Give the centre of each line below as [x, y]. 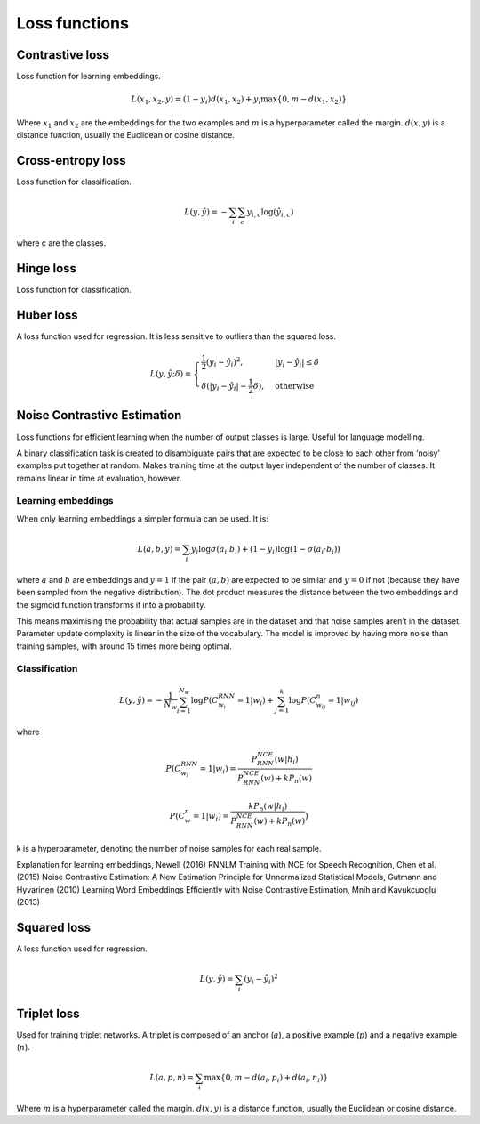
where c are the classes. [61, 243]
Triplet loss [48, 1013]
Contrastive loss [63, 55]
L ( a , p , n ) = [172, 1078]
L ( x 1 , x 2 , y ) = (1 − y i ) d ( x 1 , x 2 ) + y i [196, 101]
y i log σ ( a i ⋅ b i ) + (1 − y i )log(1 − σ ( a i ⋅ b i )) [266, 550]
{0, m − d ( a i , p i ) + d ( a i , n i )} [275, 1079]
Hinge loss [47, 268]
